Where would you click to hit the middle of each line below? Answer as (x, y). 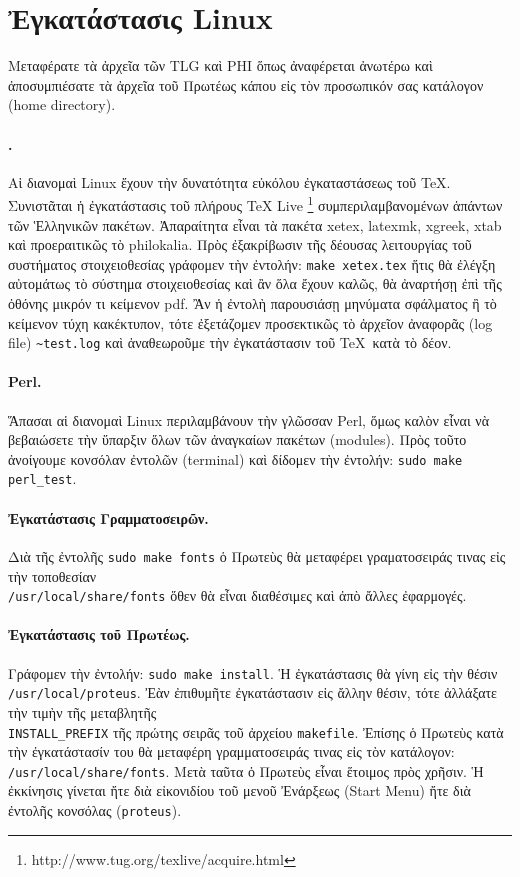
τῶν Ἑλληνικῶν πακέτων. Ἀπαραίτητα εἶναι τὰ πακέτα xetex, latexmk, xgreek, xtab (255, 224)
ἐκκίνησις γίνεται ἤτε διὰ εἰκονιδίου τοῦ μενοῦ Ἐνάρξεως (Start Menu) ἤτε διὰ (239, 790)
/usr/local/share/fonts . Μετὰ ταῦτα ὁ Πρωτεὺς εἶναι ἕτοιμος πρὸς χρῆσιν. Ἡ (246, 770)
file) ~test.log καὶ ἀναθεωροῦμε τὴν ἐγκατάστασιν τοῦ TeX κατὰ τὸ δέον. (230, 342)
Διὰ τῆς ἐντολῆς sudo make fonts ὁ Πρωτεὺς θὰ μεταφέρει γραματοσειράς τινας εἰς (257, 555)
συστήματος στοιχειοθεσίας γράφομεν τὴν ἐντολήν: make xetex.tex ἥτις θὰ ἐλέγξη (252, 263)
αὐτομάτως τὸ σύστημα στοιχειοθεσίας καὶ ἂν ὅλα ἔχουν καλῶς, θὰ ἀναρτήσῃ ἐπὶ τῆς (255, 283)
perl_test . (42, 478)
